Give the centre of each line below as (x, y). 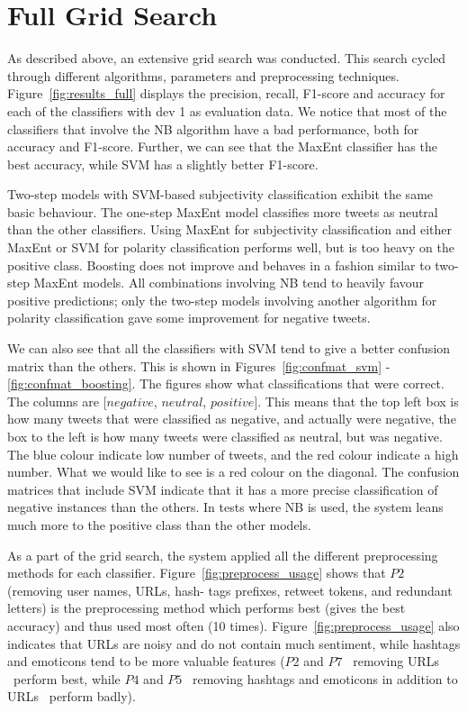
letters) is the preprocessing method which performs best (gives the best (207, 608)
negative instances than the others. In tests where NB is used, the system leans (225, 507)
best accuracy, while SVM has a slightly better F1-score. (163, 164)
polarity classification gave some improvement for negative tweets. (189, 318)
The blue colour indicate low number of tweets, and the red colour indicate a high (233, 454)
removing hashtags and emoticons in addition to (325, 678)
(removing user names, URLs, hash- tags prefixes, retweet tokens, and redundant (230, 590)
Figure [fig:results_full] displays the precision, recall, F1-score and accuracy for (226, 93)
